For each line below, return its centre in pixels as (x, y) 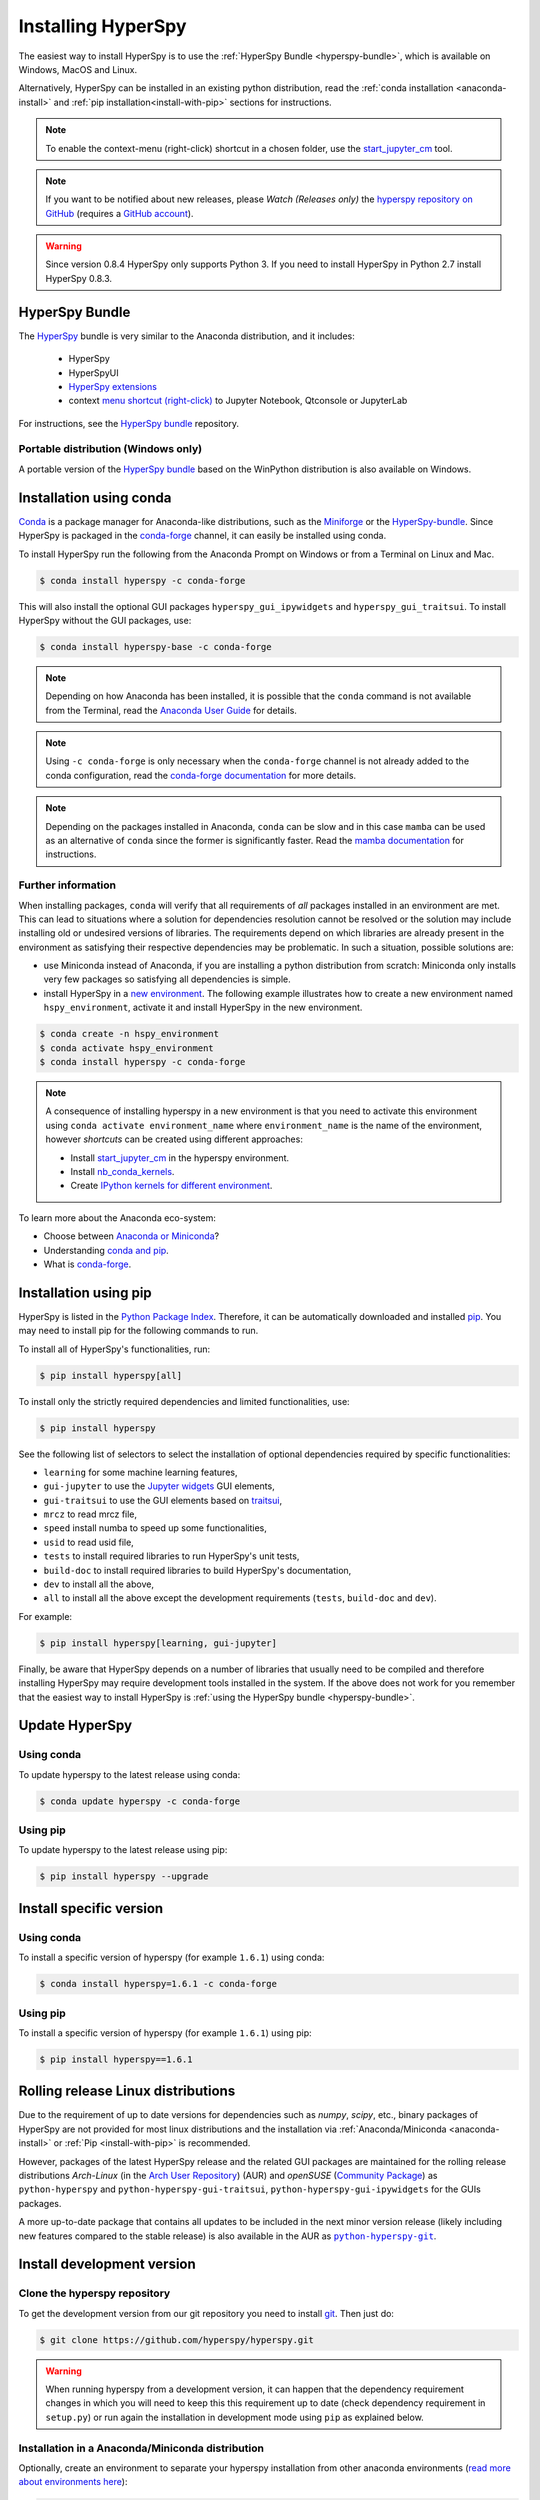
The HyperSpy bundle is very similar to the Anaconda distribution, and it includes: (186, 336)
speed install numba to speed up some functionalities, (155, 1528)
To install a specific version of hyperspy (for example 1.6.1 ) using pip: (165, 2032)
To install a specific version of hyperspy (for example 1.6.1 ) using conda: (171, 1957)
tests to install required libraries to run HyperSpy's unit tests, (171, 1556)
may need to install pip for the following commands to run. (138, 1331)
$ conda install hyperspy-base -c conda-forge (155, 646)
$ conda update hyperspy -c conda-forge (139, 1801)
